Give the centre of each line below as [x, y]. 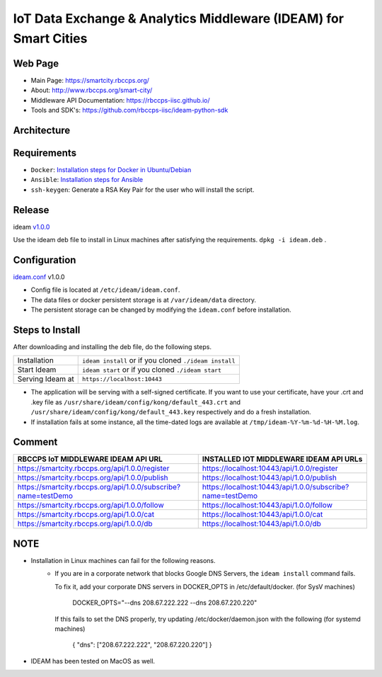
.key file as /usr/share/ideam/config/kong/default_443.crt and [135, 402]
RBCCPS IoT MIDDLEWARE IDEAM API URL [90, 459]
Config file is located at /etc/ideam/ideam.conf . [105, 290]
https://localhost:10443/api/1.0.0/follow [267, 505]
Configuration [45, 260]
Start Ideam [37, 370]
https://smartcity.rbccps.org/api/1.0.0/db [85, 524]
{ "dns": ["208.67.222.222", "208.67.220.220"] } [142, 645]
